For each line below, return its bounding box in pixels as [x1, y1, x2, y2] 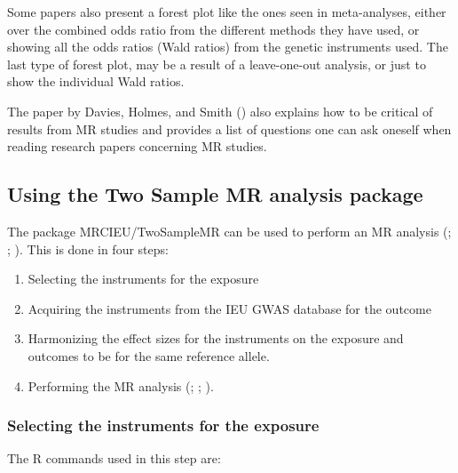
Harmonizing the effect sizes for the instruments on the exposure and [28, 329, 404, 348]
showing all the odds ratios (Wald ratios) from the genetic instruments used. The [7, 37, 448, 56]
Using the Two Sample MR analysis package [7, 180, 423, 208]
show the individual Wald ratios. [7, 72, 185, 91]
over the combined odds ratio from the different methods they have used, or [7, 20, 420, 38]
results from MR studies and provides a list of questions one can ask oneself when [7, 119, 452, 138]
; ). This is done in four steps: [7, 239, 169, 258]
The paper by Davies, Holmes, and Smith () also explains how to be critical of [7, 101, 433, 120]
